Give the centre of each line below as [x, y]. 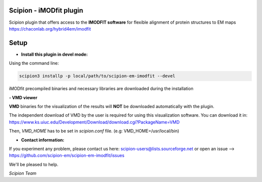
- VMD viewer [23, 97]
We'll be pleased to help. [34, 164]
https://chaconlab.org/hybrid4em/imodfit [50, 29]
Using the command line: [34, 63]
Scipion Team [23, 173]
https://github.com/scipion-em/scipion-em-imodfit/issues [67, 155]
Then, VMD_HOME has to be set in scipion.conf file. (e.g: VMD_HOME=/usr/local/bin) [94, 131]
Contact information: [43, 140]
